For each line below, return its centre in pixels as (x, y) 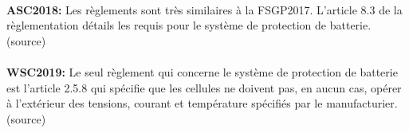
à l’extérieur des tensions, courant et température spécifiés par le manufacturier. (202, 103)
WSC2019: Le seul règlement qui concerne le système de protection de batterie (202, 71)
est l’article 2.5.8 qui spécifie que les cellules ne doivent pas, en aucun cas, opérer (204, 87)
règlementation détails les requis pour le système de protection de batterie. (189, 25)
